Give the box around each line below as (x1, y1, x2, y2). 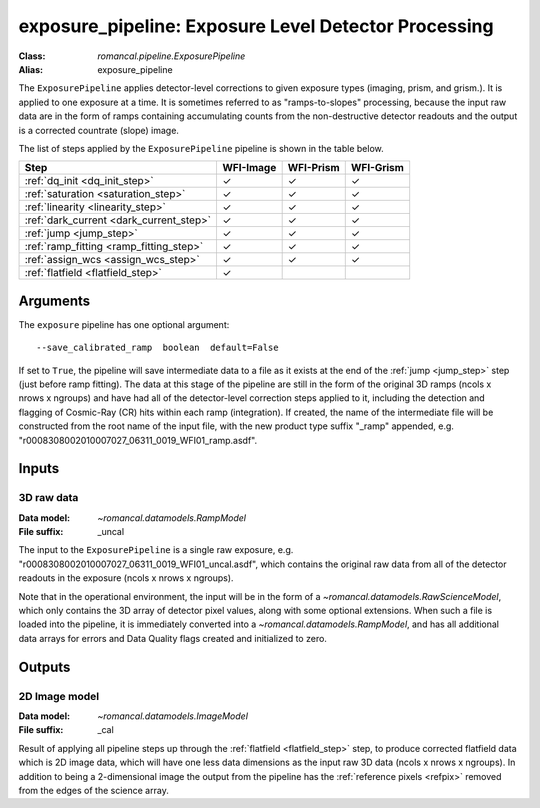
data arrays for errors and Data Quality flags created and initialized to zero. (18, 632, 327, 644)
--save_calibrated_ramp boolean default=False (36, 342, 279, 354)
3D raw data (18, 491, 79, 505)
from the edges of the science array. (18, 784, 169, 796)
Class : (18, 50, 46, 62)
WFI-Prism (287, 161, 340, 175)
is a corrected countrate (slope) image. (18, 124, 180, 136)
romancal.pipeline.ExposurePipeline (97, 50, 246, 62)
